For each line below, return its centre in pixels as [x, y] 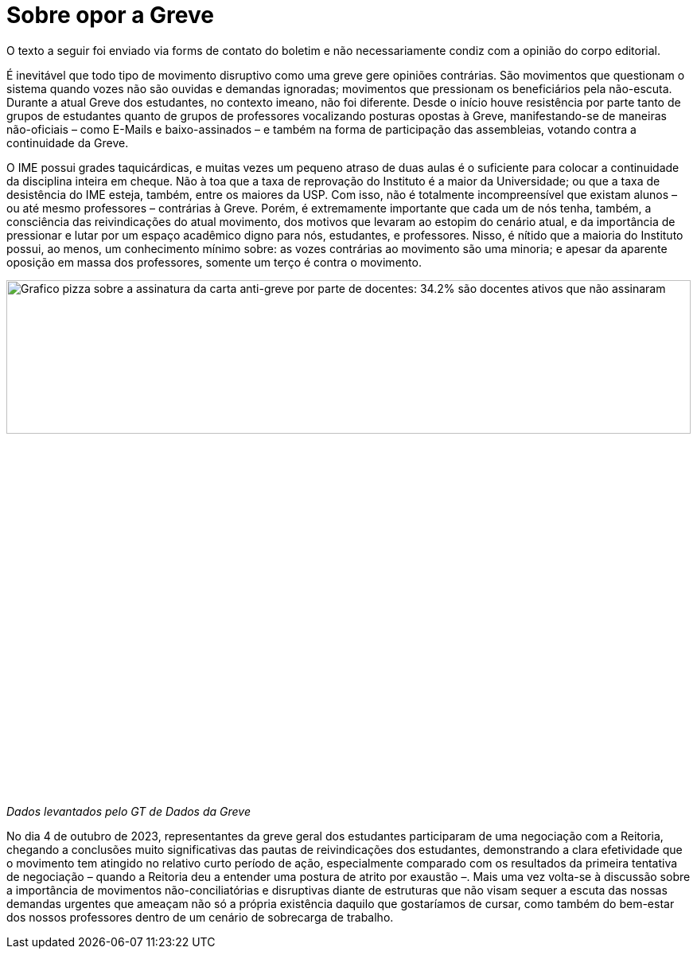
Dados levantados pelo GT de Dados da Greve [128, 812]
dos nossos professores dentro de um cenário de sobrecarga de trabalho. [200, 918]
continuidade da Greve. [68, 142]
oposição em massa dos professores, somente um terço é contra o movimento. [214, 262]
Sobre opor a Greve [110, 15]
